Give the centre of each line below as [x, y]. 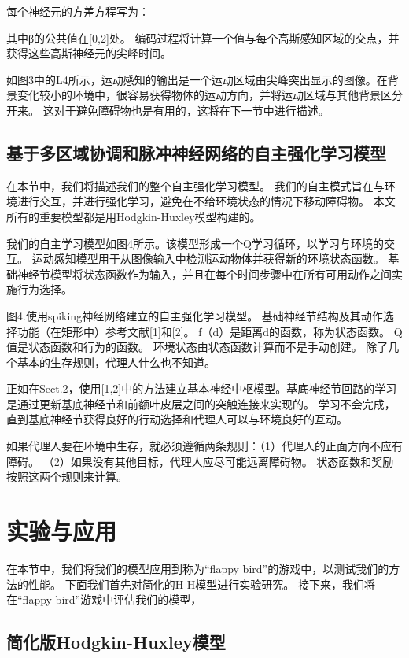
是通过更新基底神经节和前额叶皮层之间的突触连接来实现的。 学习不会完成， [201, 403]
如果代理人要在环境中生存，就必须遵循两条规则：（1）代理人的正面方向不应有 [204, 446]
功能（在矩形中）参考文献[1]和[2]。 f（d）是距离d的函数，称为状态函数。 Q [210, 331]
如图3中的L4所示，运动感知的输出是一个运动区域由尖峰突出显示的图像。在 [197, 79]
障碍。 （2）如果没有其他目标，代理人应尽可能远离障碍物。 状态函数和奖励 [200, 461]
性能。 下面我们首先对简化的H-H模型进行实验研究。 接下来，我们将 [201, 584]
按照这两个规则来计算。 [67, 477]
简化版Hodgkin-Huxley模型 [116, 642]
